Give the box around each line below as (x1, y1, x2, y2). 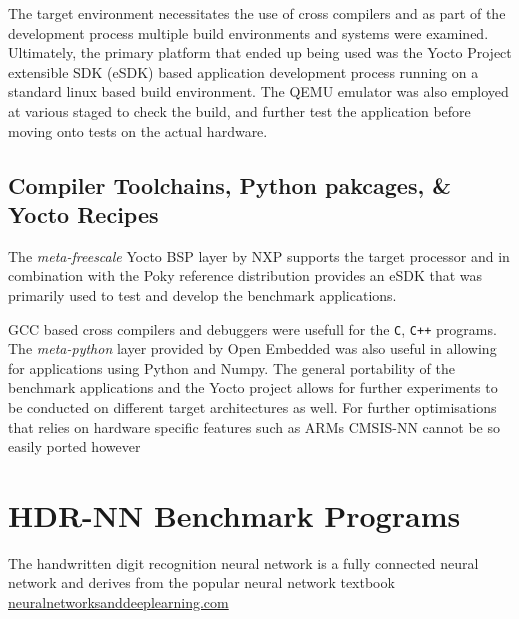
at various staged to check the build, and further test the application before (8, 100, 471, 121)
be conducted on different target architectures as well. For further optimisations (8, 396, 497, 417)
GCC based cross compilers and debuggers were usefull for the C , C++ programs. (8, 318, 497, 339)
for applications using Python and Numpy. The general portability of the (8, 357, 455, 378)
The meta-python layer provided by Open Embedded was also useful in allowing (8, 338, 497, 359)
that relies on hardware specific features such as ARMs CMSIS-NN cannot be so (8, 416, 501, 437)
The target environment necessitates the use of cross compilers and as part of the (8, 3, 506, 23)
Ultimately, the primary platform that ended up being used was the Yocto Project (8, 42, 512, 63)
